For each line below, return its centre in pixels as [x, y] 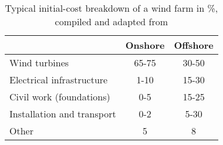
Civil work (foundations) [60, 97]
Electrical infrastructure [59, 80]
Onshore [145, 45]
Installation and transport [63, 114]
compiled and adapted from [112, 21]
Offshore [194, 45]
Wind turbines [39, 63]
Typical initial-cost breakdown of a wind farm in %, [112, 8]
